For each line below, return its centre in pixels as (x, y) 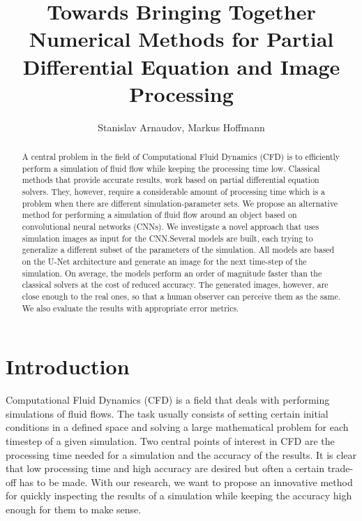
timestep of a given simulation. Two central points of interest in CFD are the (170, 440)
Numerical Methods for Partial (181, 39)
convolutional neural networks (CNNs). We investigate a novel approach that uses (171, 227)
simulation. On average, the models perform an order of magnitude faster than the (172, 273)
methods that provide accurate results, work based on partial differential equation (171, 180)
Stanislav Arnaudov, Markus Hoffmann (181, 127)
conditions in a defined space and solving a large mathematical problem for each (177, 427)
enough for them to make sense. (74, 509)
